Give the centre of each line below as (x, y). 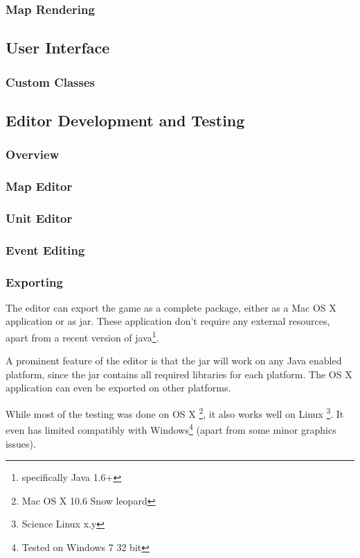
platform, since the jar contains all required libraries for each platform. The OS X (179, 374)
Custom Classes (50, 82)
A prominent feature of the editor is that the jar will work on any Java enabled (174, 361)
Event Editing (45, 250)
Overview (33, 154)
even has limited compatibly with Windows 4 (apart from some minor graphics (171, 429)
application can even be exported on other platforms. (118, 388)
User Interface (58, 48)
